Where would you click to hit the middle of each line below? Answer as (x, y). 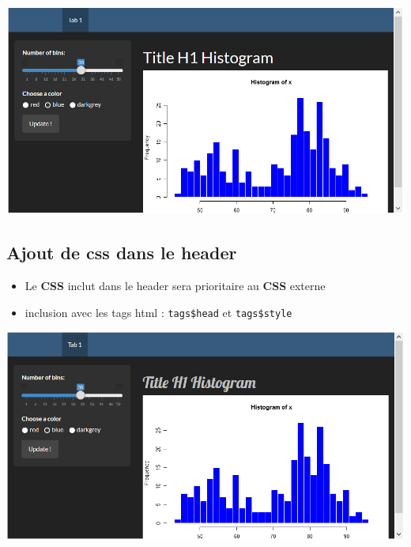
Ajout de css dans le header (122, 253)
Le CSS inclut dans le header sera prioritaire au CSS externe (175, 286)
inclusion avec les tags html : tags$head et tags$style (158, 312)
